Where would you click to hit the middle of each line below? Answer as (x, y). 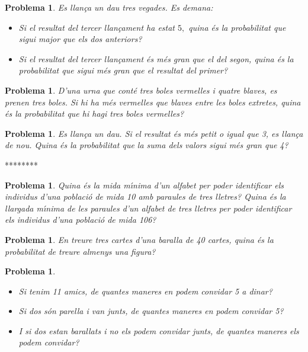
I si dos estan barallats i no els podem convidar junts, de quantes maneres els (159, 330)
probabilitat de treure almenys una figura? (80, 251)
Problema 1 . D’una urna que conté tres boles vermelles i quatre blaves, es (141, 90)
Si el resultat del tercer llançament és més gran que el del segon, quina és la (156, 58)
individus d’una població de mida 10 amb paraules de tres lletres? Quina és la (145, 196)
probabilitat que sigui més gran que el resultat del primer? (123, 70)
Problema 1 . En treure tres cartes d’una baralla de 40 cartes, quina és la (139, 239)
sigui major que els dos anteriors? (80, 39)
